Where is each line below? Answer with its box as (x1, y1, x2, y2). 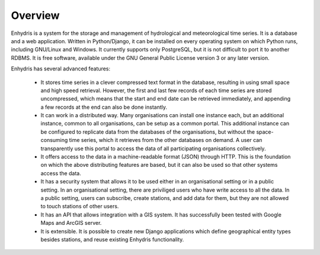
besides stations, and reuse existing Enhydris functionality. (40, 235, 184, 243)
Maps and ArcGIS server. (40, 220, 102, 227)
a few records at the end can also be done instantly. (40, 104, 168, 111)
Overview (11, 9, 60, 22)
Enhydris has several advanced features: (11, 65, 111, 72)
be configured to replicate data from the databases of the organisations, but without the (40, 128, 255, 135)
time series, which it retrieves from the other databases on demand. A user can (69, 137, 263, 144)
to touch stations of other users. (40, 203, 119, 210)
